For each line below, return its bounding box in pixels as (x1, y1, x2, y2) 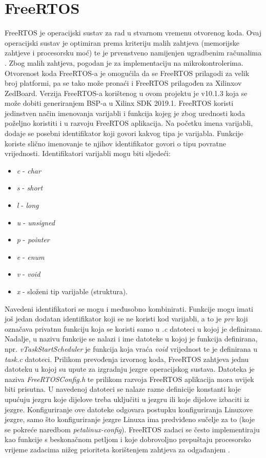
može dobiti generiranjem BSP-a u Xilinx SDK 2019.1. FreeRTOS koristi (5, 98, 234, 108)
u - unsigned (16, 217, 55, 227)
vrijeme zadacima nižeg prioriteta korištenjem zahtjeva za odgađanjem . (5, 444, 230, 454)
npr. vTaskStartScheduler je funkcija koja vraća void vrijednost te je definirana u (5, 343, 258, 354)
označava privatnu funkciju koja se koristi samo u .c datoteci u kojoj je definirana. (5, 323, 263, 334)
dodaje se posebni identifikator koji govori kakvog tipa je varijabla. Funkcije (5, 128, 243, 139)
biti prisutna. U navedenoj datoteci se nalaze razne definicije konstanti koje (5, 384, 241, 394)
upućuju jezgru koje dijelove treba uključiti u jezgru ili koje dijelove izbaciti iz (5, 393, 250, 404)
